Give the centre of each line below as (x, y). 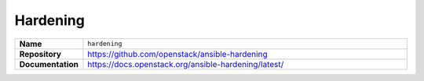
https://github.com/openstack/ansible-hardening (177, 54)
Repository (40, 54)
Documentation (49, 64)
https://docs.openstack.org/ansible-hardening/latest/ (186, 64)
